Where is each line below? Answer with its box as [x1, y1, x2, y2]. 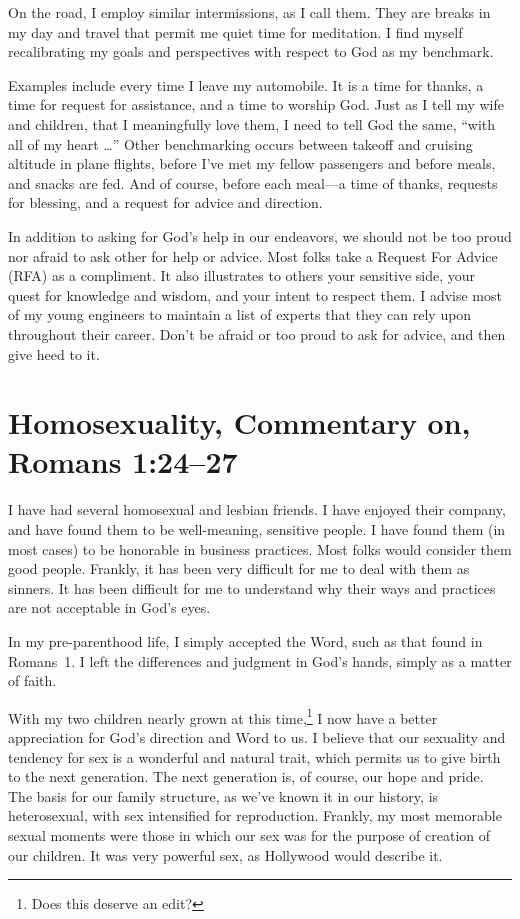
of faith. [8, 670, 57, 691]
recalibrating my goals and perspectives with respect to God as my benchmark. [8, 41, 494, 62]
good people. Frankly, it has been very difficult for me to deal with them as [8, 558, 470, 579]
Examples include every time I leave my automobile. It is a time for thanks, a [8, 74, 484, 95]
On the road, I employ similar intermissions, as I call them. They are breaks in [8, 2, 491, 22]
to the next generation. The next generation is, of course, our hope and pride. [8, 766, 484, 787]
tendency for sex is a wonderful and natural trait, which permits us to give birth [8, 746, 501, 767]
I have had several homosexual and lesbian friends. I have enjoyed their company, [8, 499, 506, 520]
